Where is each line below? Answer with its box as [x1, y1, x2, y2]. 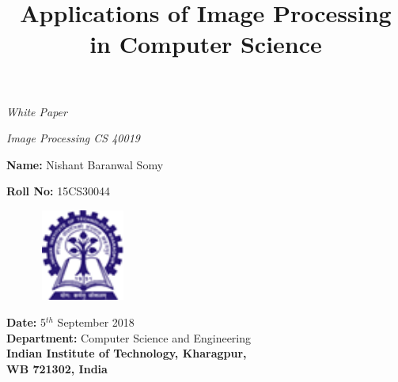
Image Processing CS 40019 [6, 130, 140, 146]
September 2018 [57, 313, 135, 330]
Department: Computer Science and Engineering [6, 329, 252, 346]
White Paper [6, 103, 67, 119]
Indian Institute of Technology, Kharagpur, [6, 345, 247, 361]
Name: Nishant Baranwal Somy [6, 156, 164, 172]
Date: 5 [6, 313, 46, 330]
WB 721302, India [6, 360, 108, 376]
